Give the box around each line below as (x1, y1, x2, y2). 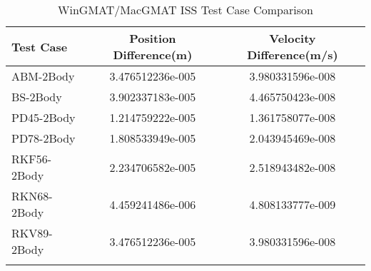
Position (129, 30, 176, 46)
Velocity (269, 30, 316, 46)
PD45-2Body (11, 109, 76, 126)
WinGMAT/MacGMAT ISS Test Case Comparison (58, 1, 313, 18)
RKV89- (11, 225, 53, 241)
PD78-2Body (11, 130, 76, 146)
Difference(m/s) (247, 46, 338, 63)
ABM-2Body (11, 68, 75, 84)
